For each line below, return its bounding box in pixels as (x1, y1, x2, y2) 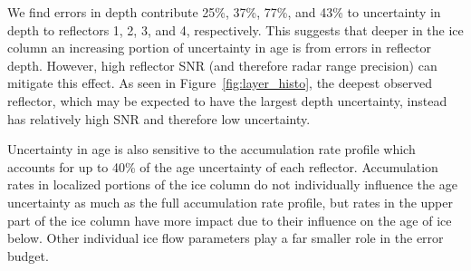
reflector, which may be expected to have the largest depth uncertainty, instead (7, 91, 447, 110)
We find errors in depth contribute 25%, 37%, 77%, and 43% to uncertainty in (7, 3, 441, 21)
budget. (7, 246, 49, 265)
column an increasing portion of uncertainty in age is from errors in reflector (7, 38, 432, 57)
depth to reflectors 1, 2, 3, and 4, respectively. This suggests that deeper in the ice (7, 20, 464, 39)
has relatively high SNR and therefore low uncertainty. (7, 109, 311, 128)
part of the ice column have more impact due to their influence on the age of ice (7, 210, 452, 229)
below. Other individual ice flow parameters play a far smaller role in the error (7, 228, 444, 247)
